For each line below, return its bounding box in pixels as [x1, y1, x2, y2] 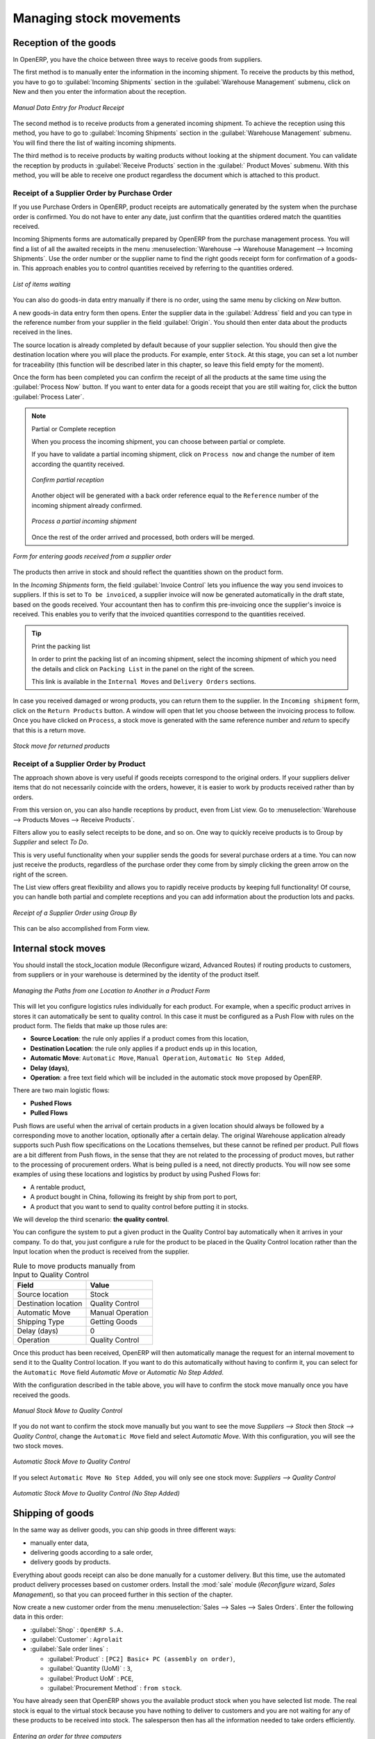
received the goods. [12, 1391, 71, 1399]
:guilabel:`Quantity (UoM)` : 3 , [47, 1665, 133, 1673]
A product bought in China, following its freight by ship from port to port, [30, 1193, 237, 1201]
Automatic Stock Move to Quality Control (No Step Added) [12, 1489, 181, 1498]
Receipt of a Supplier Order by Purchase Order [12, 188, 173, 198]
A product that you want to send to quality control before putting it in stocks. [30, 1202, 249, 1210]
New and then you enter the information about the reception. [12, 88, 187, 96]
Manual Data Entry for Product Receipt [12, 103, 124, 111]
